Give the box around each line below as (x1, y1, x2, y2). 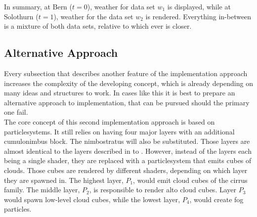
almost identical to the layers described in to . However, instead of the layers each (4, 145, 252, 156)
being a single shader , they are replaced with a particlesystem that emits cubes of (4, 155, 252, 166)
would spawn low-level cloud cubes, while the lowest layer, (4, 194, 180, 204)
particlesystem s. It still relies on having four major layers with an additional (4, 126, 235, 136)
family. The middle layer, (4, 184, 80, 195)
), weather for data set (87, 1, 155, 11)
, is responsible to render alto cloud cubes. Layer (89, 184, 236, 195)
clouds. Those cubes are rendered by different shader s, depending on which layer (4, 165, 248, 175)
